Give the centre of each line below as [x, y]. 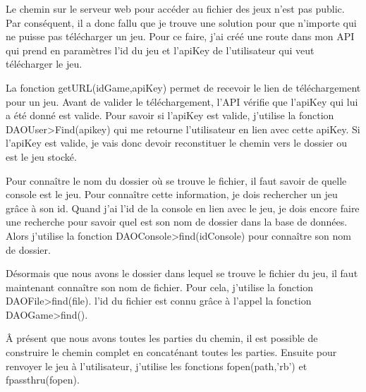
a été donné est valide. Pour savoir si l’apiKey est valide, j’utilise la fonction [170, 115]
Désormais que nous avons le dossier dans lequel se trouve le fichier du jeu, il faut [182, 273]
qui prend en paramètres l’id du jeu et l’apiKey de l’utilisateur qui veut [160, 50]
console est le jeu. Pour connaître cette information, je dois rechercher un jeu [172, 194]
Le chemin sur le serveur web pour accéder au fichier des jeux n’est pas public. [175, 8]
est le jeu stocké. [41, 156]
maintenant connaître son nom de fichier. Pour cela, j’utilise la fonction [160, 287]
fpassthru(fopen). [43, 380]
